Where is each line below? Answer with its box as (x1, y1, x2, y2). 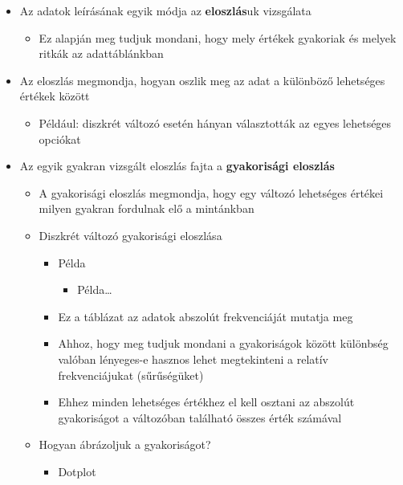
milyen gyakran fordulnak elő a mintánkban (39, 200, 254, 217)
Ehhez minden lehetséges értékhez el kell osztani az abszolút (58, 393, 355, 410)
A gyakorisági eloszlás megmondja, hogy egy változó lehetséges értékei (39, 184, 384, 201)
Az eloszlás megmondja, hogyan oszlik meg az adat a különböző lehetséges (19, 71, 385, 88)
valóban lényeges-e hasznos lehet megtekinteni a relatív (58, 350, 329, 367)
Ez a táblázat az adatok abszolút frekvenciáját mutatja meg (58, 308, 353, 324)
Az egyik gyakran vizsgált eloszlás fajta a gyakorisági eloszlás (19, 157, 335, 174)
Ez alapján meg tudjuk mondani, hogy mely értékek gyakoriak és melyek (39, 29, 397, 46)
